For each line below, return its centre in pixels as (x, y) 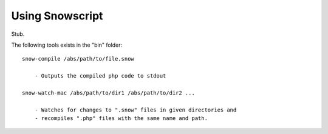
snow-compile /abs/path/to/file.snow (78, 59)
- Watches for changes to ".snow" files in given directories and (135, 110)
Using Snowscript (57, 16)
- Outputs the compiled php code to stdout (100, 76)
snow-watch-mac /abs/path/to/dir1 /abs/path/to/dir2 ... (109, 93)
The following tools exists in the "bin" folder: (67, 45)
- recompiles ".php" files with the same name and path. (121, 119)
